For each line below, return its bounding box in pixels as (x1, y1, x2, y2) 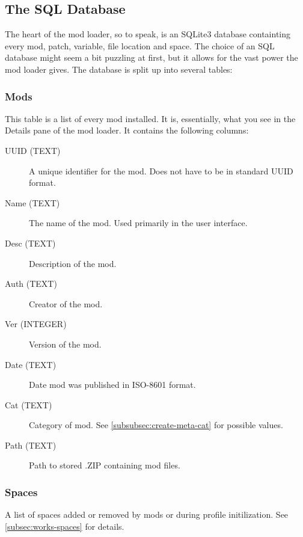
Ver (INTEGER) (5, 318, 67, 330)
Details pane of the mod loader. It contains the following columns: (5, 124, 249, 137)
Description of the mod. (29, 257, 117, 269)
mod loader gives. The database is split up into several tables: (5, 63, 233, 75)
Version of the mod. (29, 337, 102, 350)
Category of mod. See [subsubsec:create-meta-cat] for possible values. (29, 419, 283, 431)
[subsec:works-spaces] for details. (5, 520, 124, 532)
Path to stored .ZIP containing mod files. (29, 459, 180, 471)
